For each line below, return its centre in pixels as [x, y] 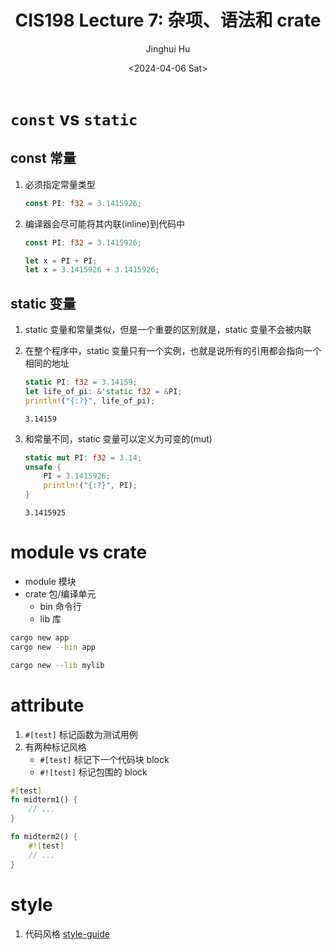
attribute [47, 705]
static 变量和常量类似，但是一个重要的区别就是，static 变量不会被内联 [168, 330]
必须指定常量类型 [60, 184]
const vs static [74, 118]
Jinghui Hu [168, 48]
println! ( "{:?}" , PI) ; [90, 486]
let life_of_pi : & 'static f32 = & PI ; [103, 391]
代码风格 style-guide [67, 933]
